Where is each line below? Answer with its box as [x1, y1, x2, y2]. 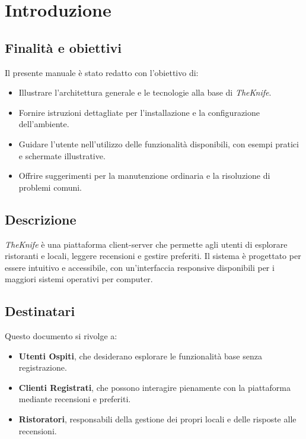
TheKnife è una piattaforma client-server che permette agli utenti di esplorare [5, 238, 288, 250]
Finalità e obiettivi [5, 38, 122, 56]
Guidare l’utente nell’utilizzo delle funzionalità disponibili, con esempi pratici [18, 137, 299, 150]
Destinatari [5, 302, 75, 320]
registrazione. [18, 361, 67, 374]
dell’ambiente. [18, 118, 69, 130]
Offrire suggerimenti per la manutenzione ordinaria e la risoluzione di [18, 169, 270, 182]
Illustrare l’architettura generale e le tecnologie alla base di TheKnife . [18, 86, 272, 99]
